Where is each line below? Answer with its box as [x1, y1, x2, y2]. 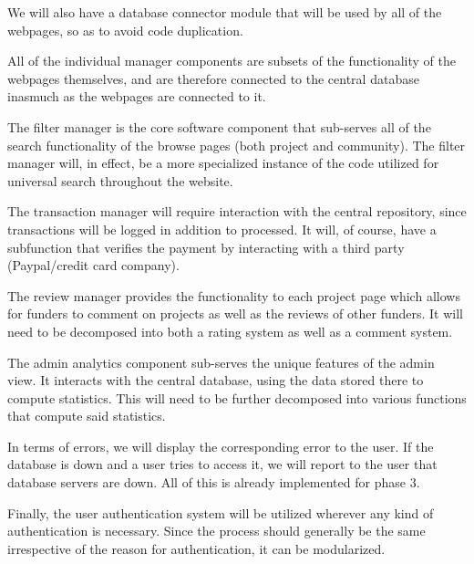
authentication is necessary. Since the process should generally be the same [7, 521, 426, 540]
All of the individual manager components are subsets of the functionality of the [7, 51, 456, 70]
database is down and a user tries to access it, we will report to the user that [7, 454, 438, 474]
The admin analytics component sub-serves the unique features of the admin [7, 352, 435, 371]
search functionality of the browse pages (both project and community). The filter [7, 135, 466, 154]
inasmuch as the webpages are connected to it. [7, 87, 266, 106]
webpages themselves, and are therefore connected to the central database [7, 68, 419, 88]
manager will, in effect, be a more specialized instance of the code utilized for [7, 153, 439, 172]
